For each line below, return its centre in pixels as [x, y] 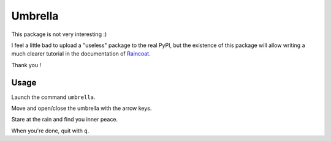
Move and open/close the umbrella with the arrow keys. [82, 108]
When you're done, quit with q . [50, 131]
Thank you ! [26, 65]
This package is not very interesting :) [59, 34]
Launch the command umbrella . [53, 97]
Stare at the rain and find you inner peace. [65, 120]
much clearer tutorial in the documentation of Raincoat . [81, 54]
